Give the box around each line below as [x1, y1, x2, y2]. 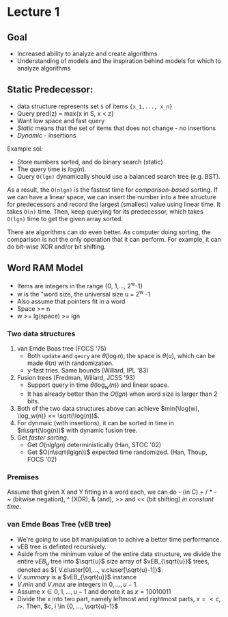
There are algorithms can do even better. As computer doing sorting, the [7, 227, 211, 236]
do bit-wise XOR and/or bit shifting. [7, 242, 106, 251]
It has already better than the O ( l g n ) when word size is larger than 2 [27, 390, 218, 398]
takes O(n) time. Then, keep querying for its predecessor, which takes [7, 207, 203, 216]
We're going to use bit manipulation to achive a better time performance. [16, 535, 222, 543]
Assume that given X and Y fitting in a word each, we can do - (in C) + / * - [7, 488, 217, 496]
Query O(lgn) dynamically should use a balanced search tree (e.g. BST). [16, 172, 220, 180]
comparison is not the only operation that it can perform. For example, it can [7, 235, 222, 243]
